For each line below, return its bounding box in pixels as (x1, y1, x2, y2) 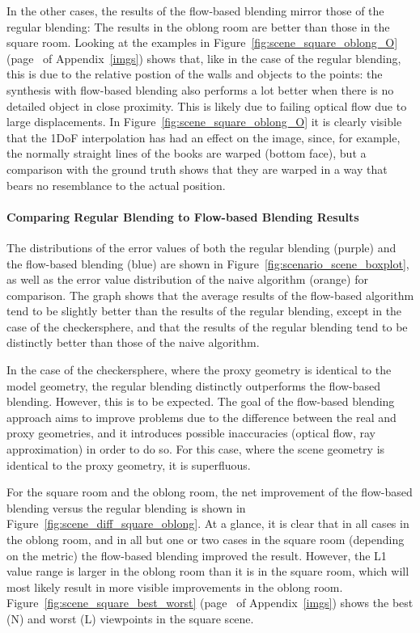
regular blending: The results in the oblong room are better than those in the (6, 18, 390, 35)
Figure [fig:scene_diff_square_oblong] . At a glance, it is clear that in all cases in (6, 515, 409, 532)
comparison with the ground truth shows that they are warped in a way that (6, 160, 388, 177)
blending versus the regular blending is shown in (6, 499, 246, 516)
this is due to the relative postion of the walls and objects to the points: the (6, 65, 383, 82)
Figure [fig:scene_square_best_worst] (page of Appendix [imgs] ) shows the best (6, 594, 414, 611)
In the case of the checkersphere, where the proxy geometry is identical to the (6, 361, 392, 378)
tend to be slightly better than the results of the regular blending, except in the (6, 302, 402, 319)
